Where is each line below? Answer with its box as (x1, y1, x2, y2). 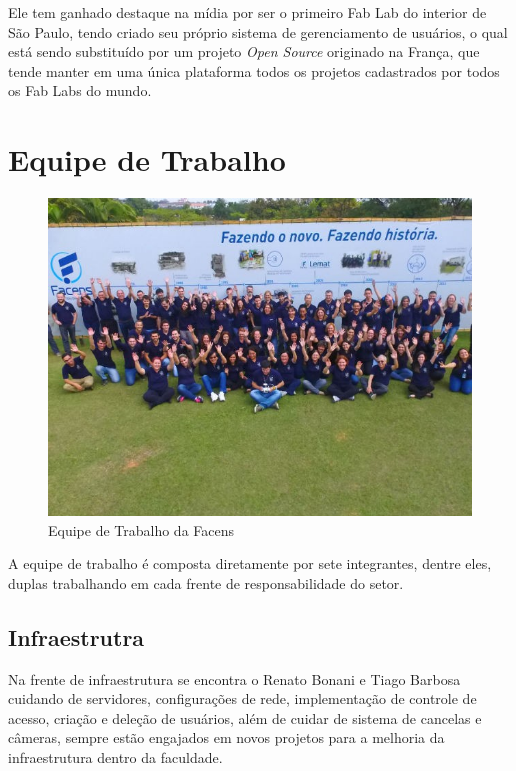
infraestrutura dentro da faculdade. (8, 747, 223, 768)
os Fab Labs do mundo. (8, 80, 152, 101)
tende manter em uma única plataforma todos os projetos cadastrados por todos (8, 60, 500, 81)
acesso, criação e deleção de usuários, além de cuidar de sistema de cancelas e (8, 707, 482, 728)
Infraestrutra (8, 621, 145, 652)
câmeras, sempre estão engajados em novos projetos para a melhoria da (8, 727, 445, 748)
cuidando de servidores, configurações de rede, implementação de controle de (8, 688, 477, 709)
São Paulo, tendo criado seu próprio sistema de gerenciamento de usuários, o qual (8, 21, 508, 42)
